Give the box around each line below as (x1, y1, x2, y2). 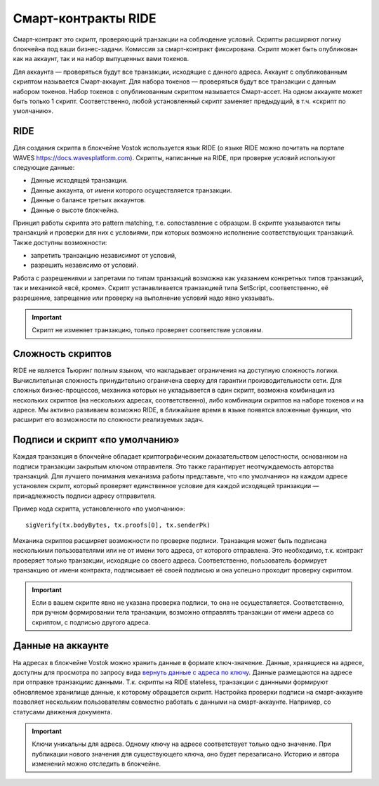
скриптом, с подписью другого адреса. (32, 618, 151, 627)
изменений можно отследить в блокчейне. (32, 759, 161, 768)
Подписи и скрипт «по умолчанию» (13, 434, 180, 446)
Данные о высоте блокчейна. (30, 206, 119, 214)
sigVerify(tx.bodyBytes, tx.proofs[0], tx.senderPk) (25, 520, 211, 529)
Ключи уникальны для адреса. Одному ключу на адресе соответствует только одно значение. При (32, 740, 331, 748)
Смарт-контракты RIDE (13, 11, 157, 26)
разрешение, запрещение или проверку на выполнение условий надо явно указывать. (13, 294, 274, 302)
